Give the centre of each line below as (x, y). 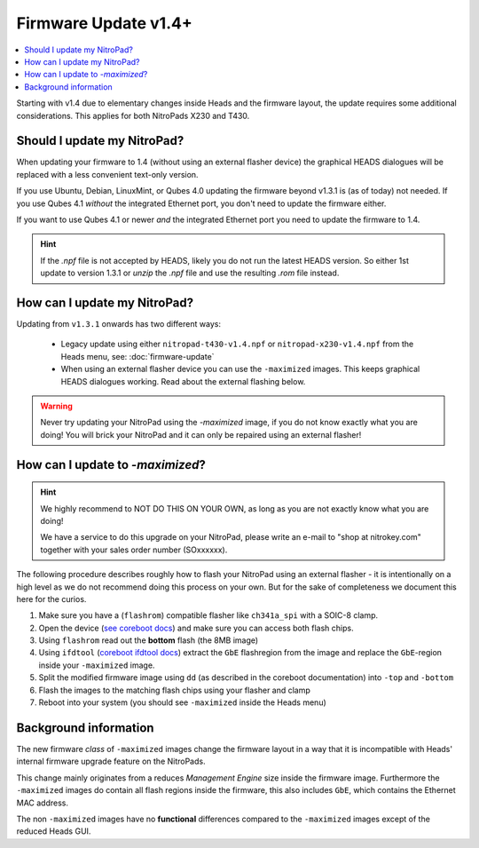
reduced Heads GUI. (54, 831)
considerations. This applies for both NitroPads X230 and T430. (133, 115)
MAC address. (43, 803)
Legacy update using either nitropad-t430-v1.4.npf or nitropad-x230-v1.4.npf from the (237, 344)
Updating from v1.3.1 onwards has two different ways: (119, 324)
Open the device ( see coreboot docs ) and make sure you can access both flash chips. (196, 628)
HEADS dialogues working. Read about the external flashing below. (183, 381)
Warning (56, 406)
